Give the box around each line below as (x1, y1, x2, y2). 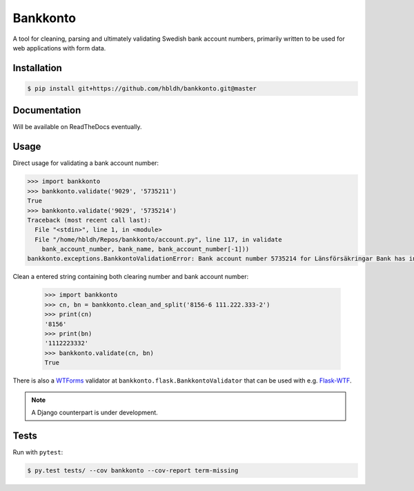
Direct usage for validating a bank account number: (12, 159, 159, 167)
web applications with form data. (12, 44, 106, 52)
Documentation (12, 104, 81, 117)
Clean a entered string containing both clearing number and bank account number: (12, 273, 249, 281)
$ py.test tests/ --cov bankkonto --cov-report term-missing (27, 466, 239, 474)
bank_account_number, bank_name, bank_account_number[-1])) (41, 245, 250, 253)
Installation (12, 62, 62, 74)
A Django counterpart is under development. (31, 408, 158, 416)
